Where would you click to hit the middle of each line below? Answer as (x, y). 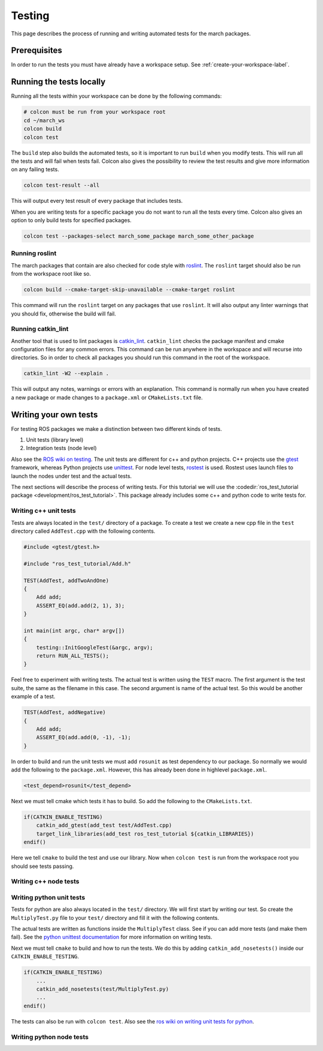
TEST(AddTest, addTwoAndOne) (66, 580)
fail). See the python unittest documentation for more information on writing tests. (112, 937)
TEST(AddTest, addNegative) (65, 713)
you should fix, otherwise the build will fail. (64, 314)
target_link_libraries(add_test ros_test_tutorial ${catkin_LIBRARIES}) (145, 834)
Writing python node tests (50, 1037)
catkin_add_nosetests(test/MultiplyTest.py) (103, 989)
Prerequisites (36, 51)
